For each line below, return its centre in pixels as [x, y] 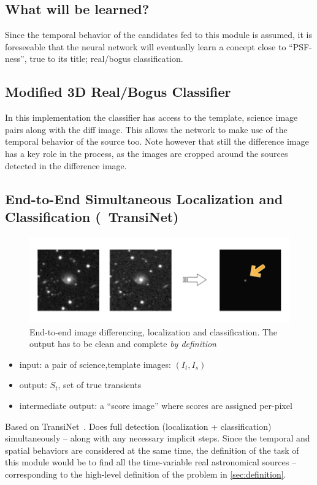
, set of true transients [100, 385]
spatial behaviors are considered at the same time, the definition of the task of [152, 450]
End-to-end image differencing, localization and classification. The [154, 331]
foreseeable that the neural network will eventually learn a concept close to [146, 46]
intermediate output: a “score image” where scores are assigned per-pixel [156, 406]
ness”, [16, 59]
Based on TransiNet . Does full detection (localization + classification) [138, 426]
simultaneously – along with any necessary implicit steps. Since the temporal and [158, 438]
